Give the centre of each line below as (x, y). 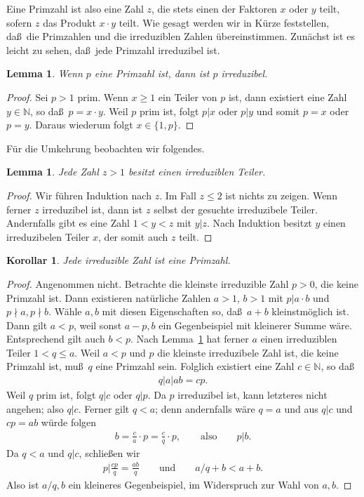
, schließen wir (109, 452)
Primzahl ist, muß (45, 366)
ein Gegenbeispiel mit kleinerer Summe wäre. (255, 325)
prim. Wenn (103, 97)
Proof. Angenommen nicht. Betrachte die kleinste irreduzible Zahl (148, 283)
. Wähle (65, 311)
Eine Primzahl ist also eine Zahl (75, 8)
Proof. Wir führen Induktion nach (79, 195)
